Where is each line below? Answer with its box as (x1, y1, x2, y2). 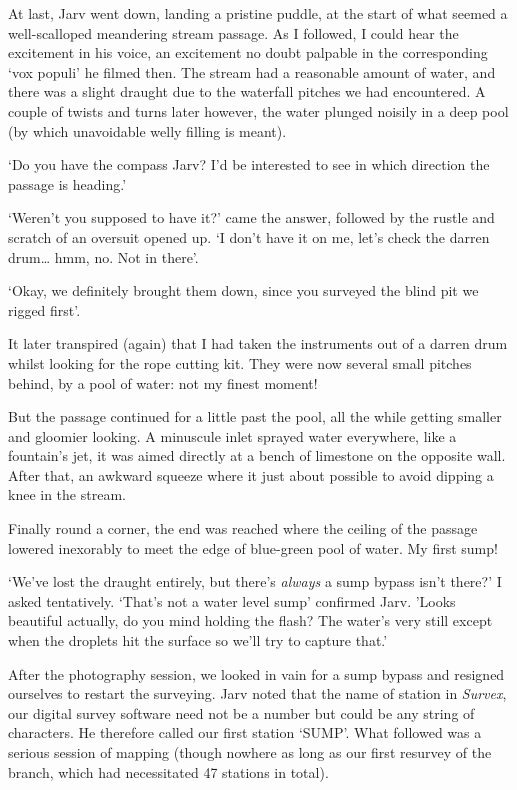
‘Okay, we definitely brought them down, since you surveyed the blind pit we (8, 280, 479, 301)
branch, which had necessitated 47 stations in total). (8, 761, 329, 782)
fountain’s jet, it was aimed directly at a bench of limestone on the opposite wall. (8, 445, 506, 466)
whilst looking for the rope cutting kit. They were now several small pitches (8, 352, 472, 373)
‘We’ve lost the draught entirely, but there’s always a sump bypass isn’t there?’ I (8, 571, 502, 592)
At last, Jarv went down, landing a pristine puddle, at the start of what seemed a (8, 3, 508, 23)
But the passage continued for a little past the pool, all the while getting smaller (8, 406, 502, 427)
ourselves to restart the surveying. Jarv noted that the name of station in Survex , (8, 683, 507, 704)
